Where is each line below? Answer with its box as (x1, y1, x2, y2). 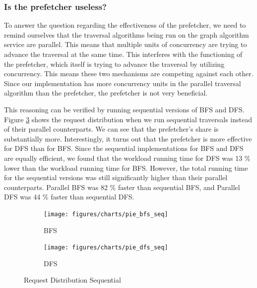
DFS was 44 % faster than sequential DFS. (4, 192, 134, 202)
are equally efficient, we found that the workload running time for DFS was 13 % (4, 152, 251, 163)
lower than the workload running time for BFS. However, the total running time (4, 162, 248, 173)
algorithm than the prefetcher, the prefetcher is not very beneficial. (4, 88, 208, 98)
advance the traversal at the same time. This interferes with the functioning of (4, 49, 243, 59)
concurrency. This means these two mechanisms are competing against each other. (4, 68, 254, 79)
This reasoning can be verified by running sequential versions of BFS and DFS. (4, 104, 245, 114)
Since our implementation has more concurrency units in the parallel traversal (4, 78, 241, 88)
